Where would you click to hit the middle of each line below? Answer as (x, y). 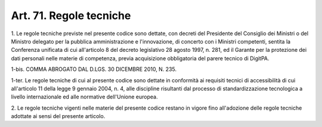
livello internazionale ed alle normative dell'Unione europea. (84, 97)
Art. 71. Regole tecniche (71, 16)
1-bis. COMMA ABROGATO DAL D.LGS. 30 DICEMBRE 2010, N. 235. (94, 69)
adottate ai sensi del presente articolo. (58, 116)
